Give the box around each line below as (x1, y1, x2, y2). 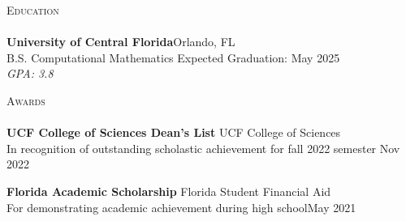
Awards (6, 91, 45, 108)
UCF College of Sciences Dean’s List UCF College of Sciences (6, 124, 341, 141)
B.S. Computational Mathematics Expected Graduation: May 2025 (6, 49, 340, 66)
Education (6, 2, 59, 18)
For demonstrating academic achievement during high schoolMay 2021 (6, 198, 356, 215)
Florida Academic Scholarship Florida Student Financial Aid (6, 182, 331, 199)
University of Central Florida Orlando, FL (6, 33, 235, 50)
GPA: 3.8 (6, 65, 54, 82)
